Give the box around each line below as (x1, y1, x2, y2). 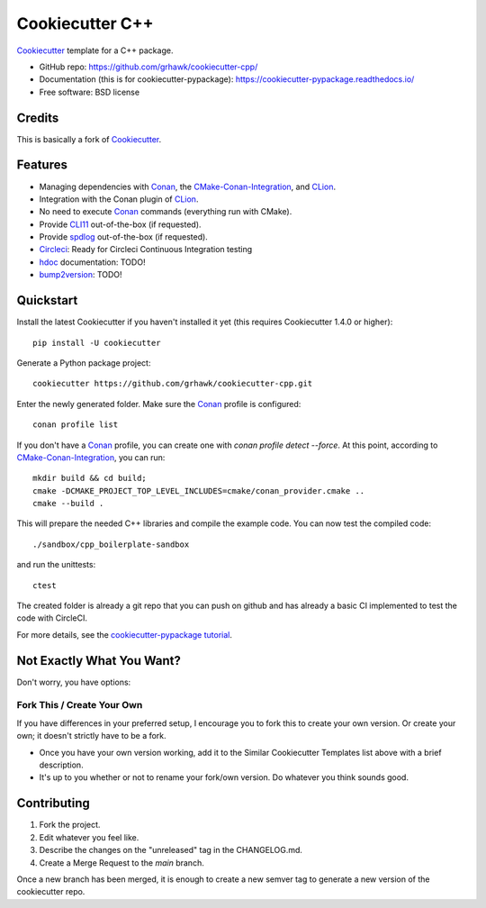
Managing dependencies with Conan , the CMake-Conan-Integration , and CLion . (39, 181, 337, 192)
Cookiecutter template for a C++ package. (16, 45, 174, 56)
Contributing (16, 795, 90, 811)
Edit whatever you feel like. (39, 831, 139, 842)
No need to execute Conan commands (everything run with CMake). (39, 206, 292, 217)
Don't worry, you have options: (16, 676, 131, 687)
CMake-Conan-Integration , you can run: (16, 451, 166, 463)
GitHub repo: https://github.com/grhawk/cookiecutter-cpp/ (39, 61, 258, 72)
